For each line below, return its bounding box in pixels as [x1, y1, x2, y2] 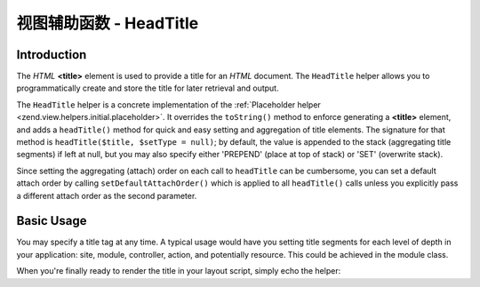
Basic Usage [16, 213, 87, 228]
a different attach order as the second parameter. [16, 190, 197, 201]
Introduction [16, 47, 87, 62]
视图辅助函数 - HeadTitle [16, 13, 199, 33]
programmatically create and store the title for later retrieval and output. [16, 83, 279, 93]
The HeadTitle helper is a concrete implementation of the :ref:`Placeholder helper [16, 99, 322, 110]
